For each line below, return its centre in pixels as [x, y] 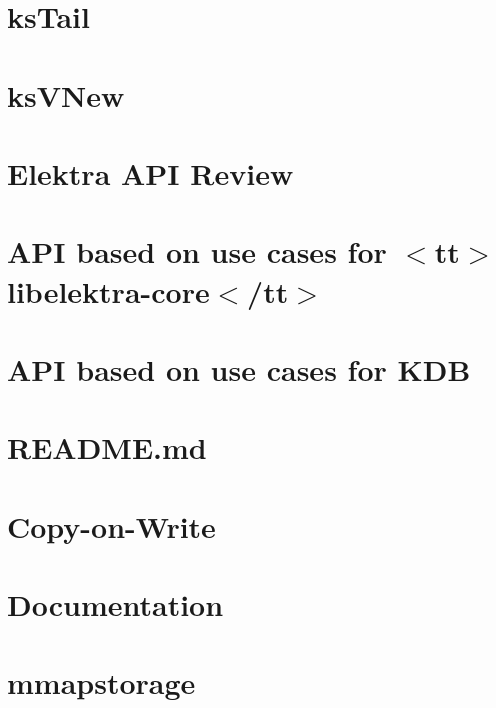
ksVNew [66, 94]
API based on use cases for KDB [239, 368]
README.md [107, 447]
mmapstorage [101, 682]
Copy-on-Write [111, 525]
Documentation [115, 604]
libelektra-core [108, 290]
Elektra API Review [150, 172]
